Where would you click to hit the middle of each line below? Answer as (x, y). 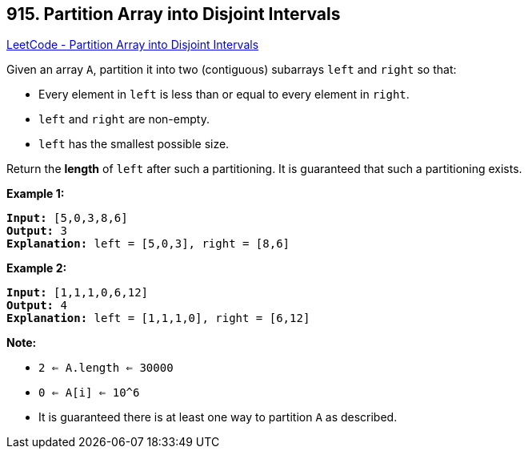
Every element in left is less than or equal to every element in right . (224, 95)
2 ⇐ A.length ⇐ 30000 (106, 368)
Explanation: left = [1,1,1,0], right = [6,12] (158, 318)
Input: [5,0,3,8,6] (67, 218)
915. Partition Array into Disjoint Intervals (174, 14)
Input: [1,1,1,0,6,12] (78, 293)
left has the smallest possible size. (134, 144)
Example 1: (36, 194)
